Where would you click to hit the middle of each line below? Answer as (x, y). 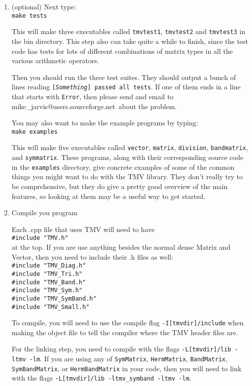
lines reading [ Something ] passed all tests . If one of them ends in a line (126, 87)
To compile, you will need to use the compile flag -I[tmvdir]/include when (127, 323)
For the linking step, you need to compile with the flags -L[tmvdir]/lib (121, 349)
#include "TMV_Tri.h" (47, 274)
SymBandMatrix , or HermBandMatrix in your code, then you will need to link (126, 368)
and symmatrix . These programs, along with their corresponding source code (127, 157)
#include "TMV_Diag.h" (49, 266)
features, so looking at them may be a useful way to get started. (108, 196)
